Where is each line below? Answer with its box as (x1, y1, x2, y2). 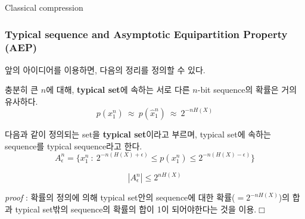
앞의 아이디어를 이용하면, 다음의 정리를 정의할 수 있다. (5, 63, 206, 76)
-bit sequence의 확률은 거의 (197, 83, 297, 96)
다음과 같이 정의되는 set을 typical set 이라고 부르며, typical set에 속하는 (5, 127, 271, 140)
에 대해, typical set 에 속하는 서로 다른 (46, 83, 190, 96)
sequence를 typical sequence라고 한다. (5, 139, 142, 152)
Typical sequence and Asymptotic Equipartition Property (5, 26, 288, 41)
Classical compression (5, 1, 83, 13)
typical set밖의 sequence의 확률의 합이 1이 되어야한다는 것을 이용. (15, 202, 257, 215)
